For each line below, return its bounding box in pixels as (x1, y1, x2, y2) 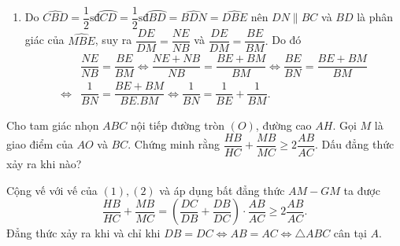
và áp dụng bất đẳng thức (159, 182, 285, 198)
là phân (357, 9, 394, 25)
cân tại (333, 225, 367, 241)
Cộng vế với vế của (6, 182, 98, 198)
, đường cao (255, 117, 312, 134)
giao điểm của (6, 136, 73, 152)
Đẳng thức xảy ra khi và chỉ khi (6, 225, 161, 241)
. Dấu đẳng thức (315, 136, 394, 152)
